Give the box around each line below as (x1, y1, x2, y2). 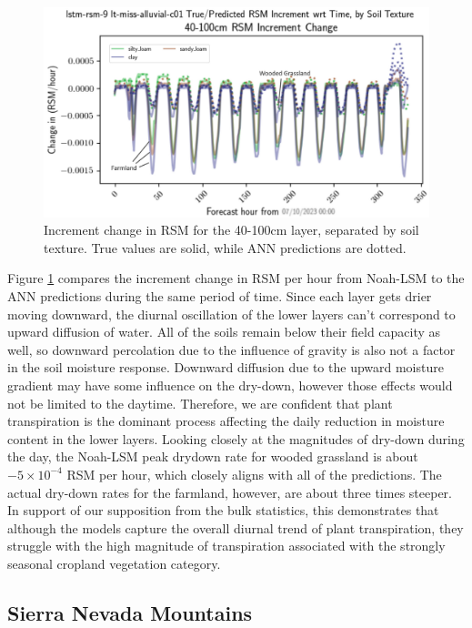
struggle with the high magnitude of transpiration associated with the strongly (7, 536, 446, 555)
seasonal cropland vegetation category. (7, 553, 221, 572)
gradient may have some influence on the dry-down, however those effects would (7, 375, 453, 394)
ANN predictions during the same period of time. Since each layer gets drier (7, 287, 432, 305)
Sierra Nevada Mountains (7, 598, 253, 626)
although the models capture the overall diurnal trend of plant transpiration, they (7, 518, 464, 537)
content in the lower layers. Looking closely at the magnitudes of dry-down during (7, 429, 465, 448)
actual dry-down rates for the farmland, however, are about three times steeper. (7, 482, 452, 501)
